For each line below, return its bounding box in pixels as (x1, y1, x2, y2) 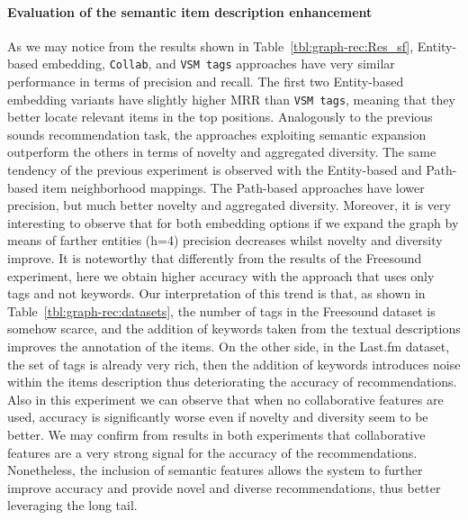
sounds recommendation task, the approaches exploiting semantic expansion (7, 124, 427, 143)
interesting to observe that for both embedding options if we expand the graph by (7, 213, 459, 232)
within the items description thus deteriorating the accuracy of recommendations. (7, 372, 457, 391)
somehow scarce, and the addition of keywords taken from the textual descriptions (7, 319, 461, 338)
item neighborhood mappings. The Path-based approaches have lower (41, 178, 425, 196)
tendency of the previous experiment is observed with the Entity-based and (7, 160, 422, 179)
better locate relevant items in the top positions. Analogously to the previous (7, 107, 433, 126)
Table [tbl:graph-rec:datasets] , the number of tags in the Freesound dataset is (7, 301, 436, 320)
